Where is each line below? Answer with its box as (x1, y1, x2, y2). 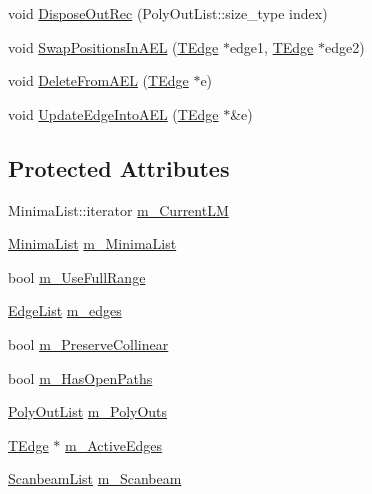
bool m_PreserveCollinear (8, 333, 169, 354)
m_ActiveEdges (65, 434, 163, 455)
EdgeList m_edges (8, 300, 122, 321)
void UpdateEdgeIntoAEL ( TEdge (8, 103, 219, 124)
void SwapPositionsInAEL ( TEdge (8, 36, 219, 57)
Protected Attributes (8, 152, 230, 183)
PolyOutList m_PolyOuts (8, 401, 168, 422)
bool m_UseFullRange (8, 266, 146, 287)
